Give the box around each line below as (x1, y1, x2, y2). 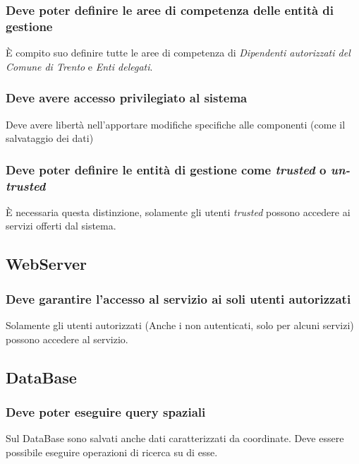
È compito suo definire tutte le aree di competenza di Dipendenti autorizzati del (6, 45, 351, 60)
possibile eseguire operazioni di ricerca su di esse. (6, 444, 218, 459)
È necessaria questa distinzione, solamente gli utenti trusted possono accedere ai (6, 204, 351, 219)
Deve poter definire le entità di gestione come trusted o (6, 160, 327, 178)
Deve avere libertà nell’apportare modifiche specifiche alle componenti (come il (6, 117, 346, 131)
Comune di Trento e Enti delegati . (6, 59, 153, 73)
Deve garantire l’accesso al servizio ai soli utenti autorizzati (6, 290, 351, 307)
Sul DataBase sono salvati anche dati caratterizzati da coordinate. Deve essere (6, 431, 344, 446)
